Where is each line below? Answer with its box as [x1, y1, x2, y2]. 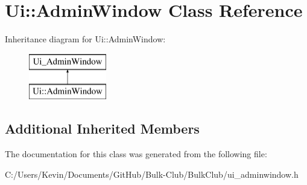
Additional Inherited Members [5, 119, 200, 138]
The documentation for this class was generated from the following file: [5, 148, 267, 160]
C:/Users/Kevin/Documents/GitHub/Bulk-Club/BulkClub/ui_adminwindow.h [5, 167, 299, 180]
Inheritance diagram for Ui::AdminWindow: [5, 33, 166, 45]
